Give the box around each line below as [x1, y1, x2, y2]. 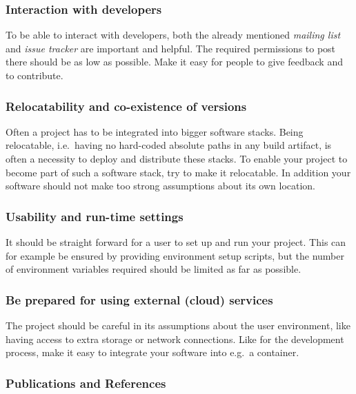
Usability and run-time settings [6, 207, 184, 225]
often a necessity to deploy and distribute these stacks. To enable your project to [6, 152, 348, 165]
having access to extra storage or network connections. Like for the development [6, 331, 344, 346]
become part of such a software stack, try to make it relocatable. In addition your [6, 165, 351, 179]
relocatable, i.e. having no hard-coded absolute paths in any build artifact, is [6, 138, 332, 152]
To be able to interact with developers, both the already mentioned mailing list [6, 28, 341, 42]
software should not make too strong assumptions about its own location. [6, 178, 316, 193]
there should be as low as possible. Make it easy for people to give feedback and [6, 54, 343, 69]
